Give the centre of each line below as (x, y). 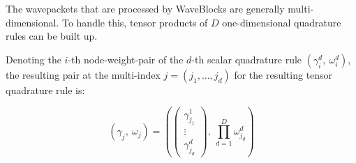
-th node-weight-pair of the (126, 59)
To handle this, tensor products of (135, 22)
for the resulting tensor (283, 74)
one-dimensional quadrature (282, 22)
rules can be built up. (52, 36)
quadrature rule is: (45, 90)
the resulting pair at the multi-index (83, 74)
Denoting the (34, 59)
